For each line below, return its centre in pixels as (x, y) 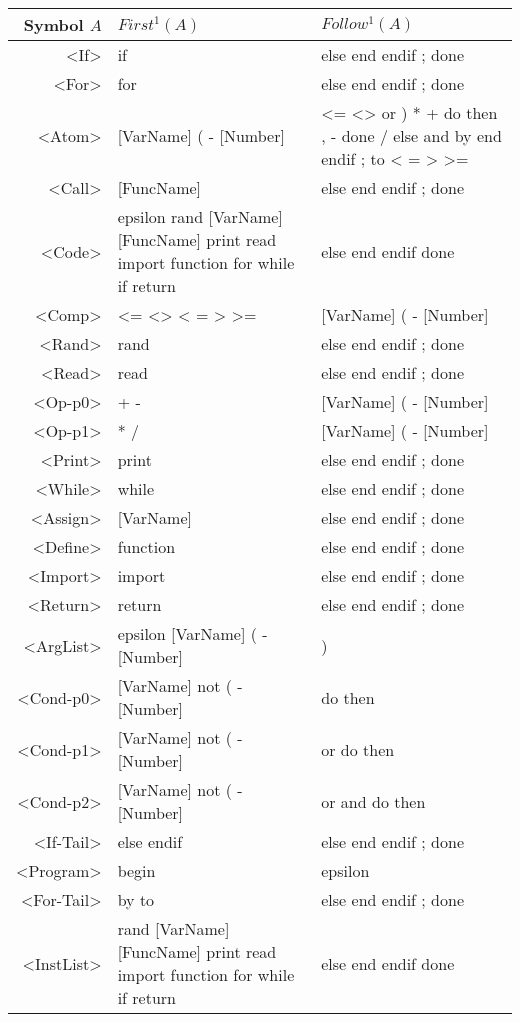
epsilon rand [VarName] (200, 216)
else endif (150, 841)
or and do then (373, 801)
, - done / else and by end (411, 135)
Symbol (53, 24)
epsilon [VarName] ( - (192, 633)
